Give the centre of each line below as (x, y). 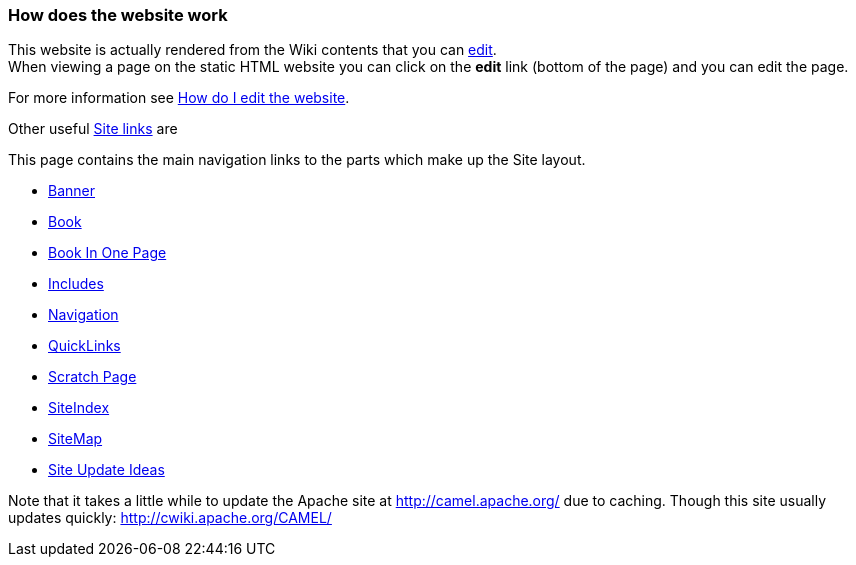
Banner (71, 191)
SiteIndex (79, 408)
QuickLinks (84, 346)
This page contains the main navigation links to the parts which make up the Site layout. (297, 160)
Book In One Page (107, 253)
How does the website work (118, 15)
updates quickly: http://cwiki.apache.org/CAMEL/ (170, 518)
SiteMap (75, 439)
